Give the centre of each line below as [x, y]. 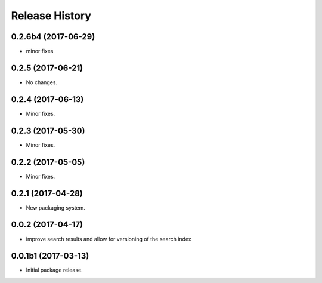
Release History [51, 16]
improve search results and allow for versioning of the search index [109, 239]
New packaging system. [56, 207]
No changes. [42, 82]
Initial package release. [54, 270]
